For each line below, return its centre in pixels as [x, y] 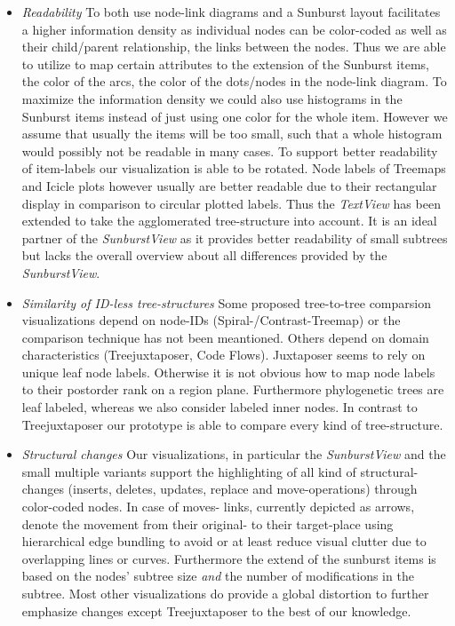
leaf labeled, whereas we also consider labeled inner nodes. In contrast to [220, 407]
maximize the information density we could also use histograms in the [212, 98]
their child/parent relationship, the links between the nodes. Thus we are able [234, 47]
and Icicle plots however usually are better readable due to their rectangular [229, 185]
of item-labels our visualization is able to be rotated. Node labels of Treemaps [234, 168]
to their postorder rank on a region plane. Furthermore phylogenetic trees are [233, 389]
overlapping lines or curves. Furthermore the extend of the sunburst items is [229, 558]
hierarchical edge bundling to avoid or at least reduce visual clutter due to [224, 541]
